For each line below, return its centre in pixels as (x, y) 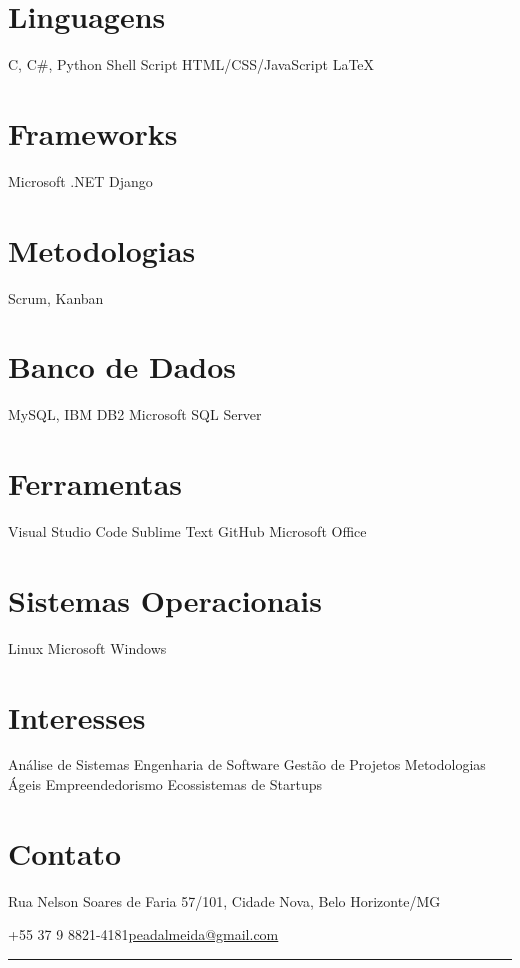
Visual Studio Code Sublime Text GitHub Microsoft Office (187, 531)
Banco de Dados (122, 366)
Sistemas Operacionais (165, 599)
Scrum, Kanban (56, 297)
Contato (65, 852)
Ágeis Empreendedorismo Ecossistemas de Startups (165, 784)
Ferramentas (95, 483)
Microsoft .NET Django (80, 180)
